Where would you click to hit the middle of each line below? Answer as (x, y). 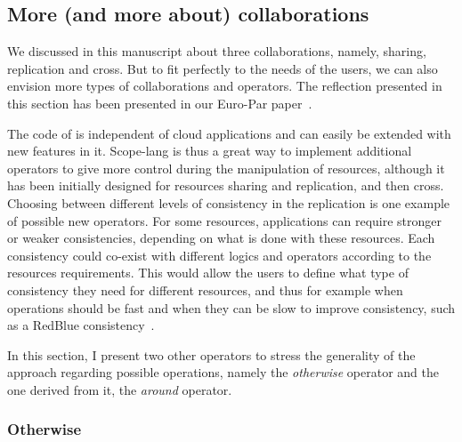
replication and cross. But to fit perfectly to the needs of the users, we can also (223, 68)
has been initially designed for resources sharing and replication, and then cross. (226, 185)
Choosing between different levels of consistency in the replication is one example (229, 202)
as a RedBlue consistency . (81, 325)
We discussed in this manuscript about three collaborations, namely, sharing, (217, 51)
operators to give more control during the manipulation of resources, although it (226, 168)
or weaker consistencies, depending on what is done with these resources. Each (221, 238)
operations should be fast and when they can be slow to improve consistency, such (231, 307)
